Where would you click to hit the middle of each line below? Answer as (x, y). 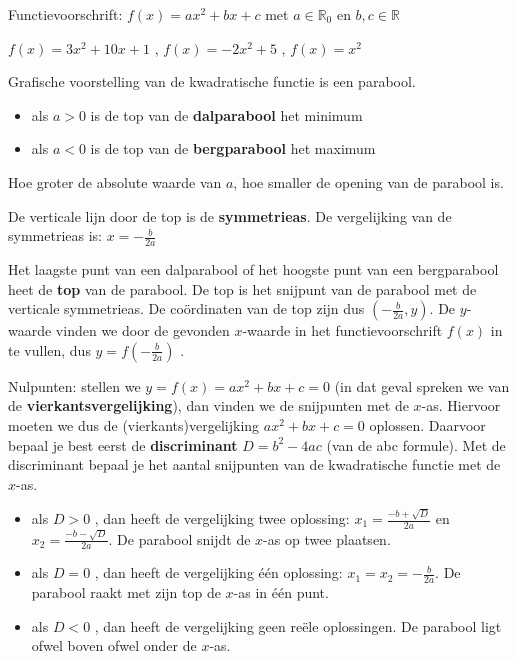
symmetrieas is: (55, 235)
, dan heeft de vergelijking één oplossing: (218, 572)
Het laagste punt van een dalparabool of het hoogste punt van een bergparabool (253, 268)
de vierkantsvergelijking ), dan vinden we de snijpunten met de (208, 405)
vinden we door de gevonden (142, 330)
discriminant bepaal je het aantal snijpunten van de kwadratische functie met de (254, 464)
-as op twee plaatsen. (327, 538)
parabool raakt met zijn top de (126, 592)
